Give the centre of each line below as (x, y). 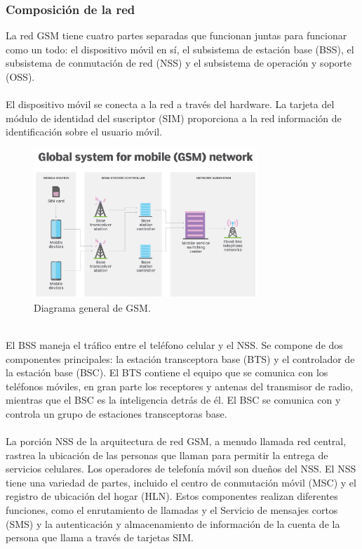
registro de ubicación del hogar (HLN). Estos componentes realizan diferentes (172, 496)
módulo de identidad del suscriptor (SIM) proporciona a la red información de (174, 118)
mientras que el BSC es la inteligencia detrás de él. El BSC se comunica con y (173, 400)
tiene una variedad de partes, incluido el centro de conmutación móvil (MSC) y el (181, 482)
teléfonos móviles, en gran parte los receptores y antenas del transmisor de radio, (180, 386)
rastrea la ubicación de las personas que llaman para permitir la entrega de (167, 455)
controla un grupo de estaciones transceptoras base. (116, 413)
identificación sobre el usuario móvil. (84, 132)
